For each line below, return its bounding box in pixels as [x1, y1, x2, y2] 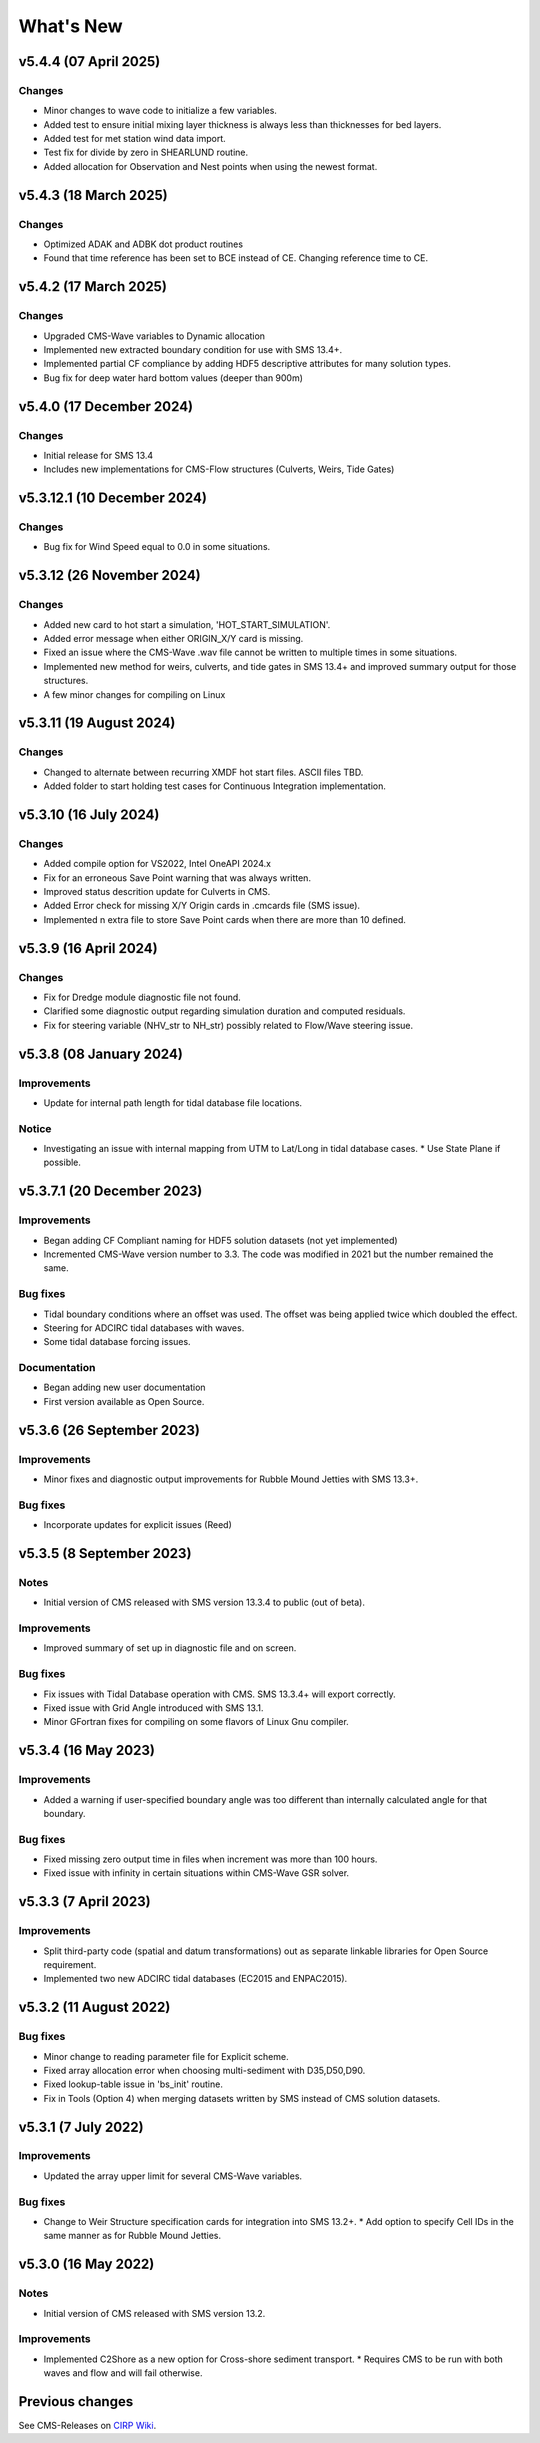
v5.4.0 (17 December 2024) [18, 398, 194, 415]
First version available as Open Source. [43, 1395, 205, 1407]
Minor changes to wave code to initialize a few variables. [43, 105, 277, 117]
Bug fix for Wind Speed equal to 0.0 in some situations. [43, 541, 271, 553]
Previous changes [18, 2393, 134, 2410]
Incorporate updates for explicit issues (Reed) [43, 1519, 232, 1531]
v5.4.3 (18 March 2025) [18, 186, 169, 204]
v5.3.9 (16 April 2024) [18, 940, 159, 957]
